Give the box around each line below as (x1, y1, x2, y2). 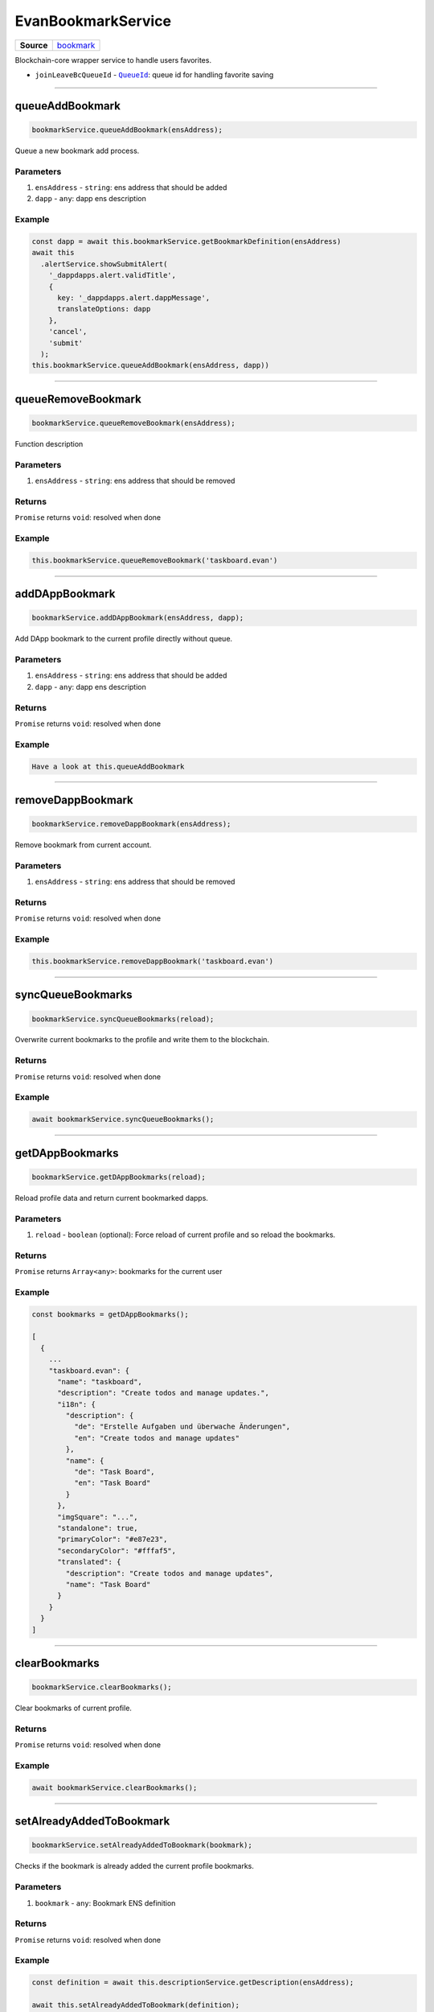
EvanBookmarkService (14, 12, 172, 30)
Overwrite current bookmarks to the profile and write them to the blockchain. (14, 1035, 269, 1045)
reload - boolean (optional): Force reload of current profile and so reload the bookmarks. (35, 1230, 336, 1239)
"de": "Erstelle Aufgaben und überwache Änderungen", (73, 1422, 291, 1432)
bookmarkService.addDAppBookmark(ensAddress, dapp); (31, 613, 244, 623)
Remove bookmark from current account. (14, 840, 152, 850)
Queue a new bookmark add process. (14, 146, 140, 155)
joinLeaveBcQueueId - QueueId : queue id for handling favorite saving (35, 69, 274, 80)
